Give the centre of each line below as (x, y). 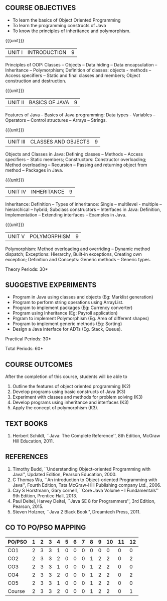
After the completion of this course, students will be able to (66, 377)
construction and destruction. (36, 81)
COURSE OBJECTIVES (41, 8)
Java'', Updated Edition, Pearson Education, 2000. (64, 474)
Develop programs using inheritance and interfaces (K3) (70, 402)
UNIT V (16, 236)
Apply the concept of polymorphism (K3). (55, 408)
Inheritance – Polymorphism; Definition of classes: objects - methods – (78, 70)
